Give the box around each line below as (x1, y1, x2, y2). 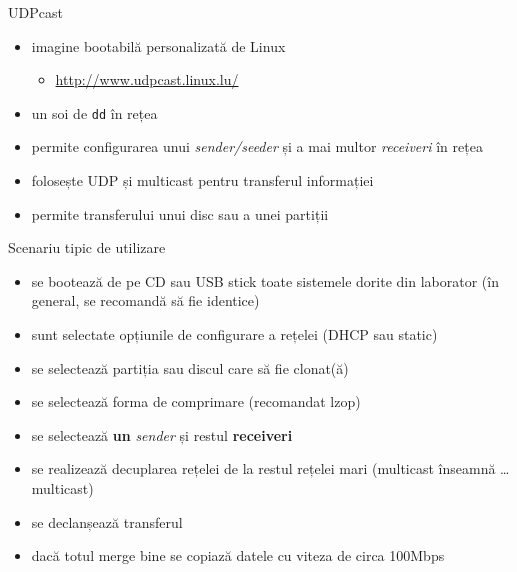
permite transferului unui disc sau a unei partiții (31, 203, 329, 224)
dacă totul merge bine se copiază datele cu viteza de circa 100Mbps (31, 545, 445, 566)
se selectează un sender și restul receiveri (31, 424, 293, 445)
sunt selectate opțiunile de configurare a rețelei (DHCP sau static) (31, 324, 438, 344)
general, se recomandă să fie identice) (31, 290, 260, 311)
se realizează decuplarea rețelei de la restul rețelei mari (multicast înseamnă (31, 458, 496, 479)
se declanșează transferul (31, 511, 183, 532)
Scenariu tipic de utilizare (8, 237, 166, 258)
